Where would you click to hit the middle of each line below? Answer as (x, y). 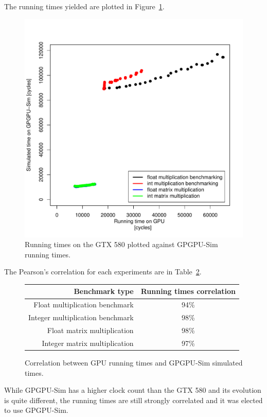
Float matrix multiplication (90, 330)
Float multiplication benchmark (84, 305)
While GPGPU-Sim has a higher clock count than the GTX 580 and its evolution (133, 390)
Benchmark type (104, 291)
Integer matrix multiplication (88, 343)
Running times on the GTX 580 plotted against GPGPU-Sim (121, 244)
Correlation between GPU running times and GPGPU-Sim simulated (134, 362)
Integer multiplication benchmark (81, 317)
